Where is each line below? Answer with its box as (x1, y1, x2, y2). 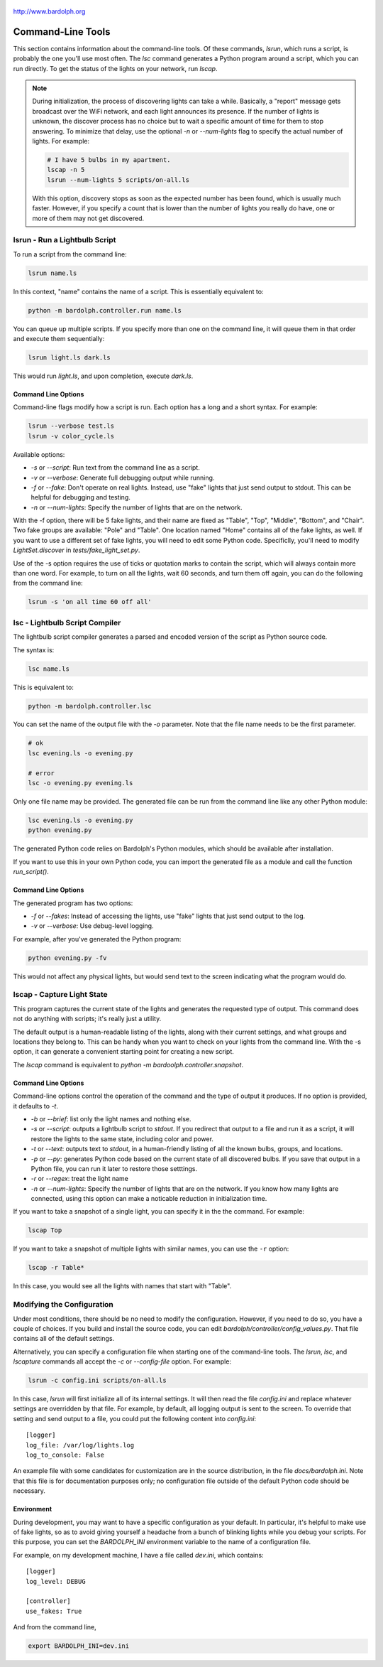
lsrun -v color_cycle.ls (28, 432, 115, 440)
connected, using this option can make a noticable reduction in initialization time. (30, 1194, 267, 1203)
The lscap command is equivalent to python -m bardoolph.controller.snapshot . (13, 1060, 244, 1069)
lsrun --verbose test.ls (28, 422, 115, 430)
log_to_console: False (26, 1451, 105, 1460)
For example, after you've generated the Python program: (13, 934, 182, 943)
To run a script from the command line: (13, 249, 127, 259)
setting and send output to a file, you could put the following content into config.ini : (13, 1414, 257, 1423)
